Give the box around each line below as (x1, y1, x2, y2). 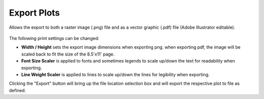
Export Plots (9, 7, 60, 18)
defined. (9, 87, 26, 93)
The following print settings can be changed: (9, 35, 100, 41)
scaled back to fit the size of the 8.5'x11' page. (21, 51, 115, 57)
